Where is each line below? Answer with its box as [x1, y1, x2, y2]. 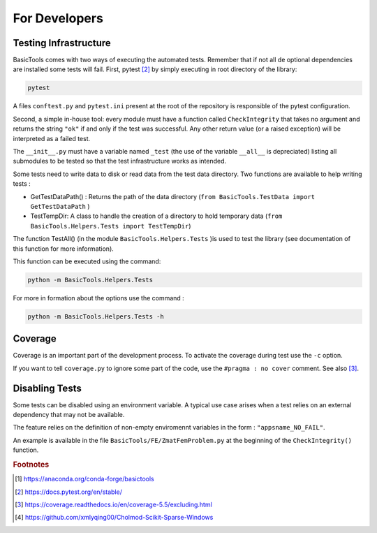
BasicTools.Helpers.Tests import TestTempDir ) [30, 221, 191, 230]
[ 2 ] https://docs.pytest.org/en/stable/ [15, 488, 122, 496]
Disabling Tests [13, 382, 82, 394]
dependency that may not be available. [13, 411, 125, 419]
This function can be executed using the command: [13, 257, 161, 265]
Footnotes [13, 460, 50, 469]
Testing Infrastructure [13, 37, 111, 49]
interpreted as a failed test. [13, 134, 91, 143]
